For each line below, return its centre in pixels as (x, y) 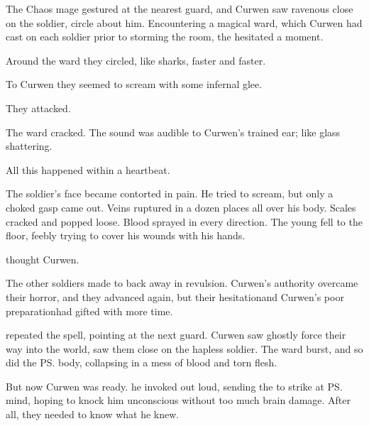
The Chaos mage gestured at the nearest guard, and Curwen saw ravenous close (180, 9)
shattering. (29, 146)
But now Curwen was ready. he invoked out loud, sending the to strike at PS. (174, 386)
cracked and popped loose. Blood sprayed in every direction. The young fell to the (184, 221)
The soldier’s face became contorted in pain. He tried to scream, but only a (170, 193)
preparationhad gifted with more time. (89, 311)
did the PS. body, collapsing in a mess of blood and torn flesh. (142, 362)
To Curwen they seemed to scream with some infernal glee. (134, 84)
